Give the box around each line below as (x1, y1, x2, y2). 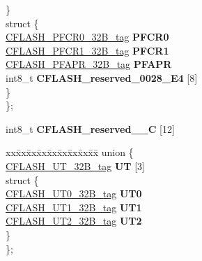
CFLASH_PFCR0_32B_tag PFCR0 (6, 29, 169, 44)
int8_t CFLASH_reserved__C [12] (6, 121, 175, 136)
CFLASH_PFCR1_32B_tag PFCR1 (6, 43, 169, 57)
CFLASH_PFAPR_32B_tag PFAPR (6, 57, 172, 71)
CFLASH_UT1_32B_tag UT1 (6, 199, 142, 214)
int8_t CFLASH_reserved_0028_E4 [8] (6, 70, 198, 85)
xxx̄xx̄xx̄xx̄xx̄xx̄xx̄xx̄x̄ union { (6, 145, 134, 160)
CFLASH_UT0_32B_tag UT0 (6, 186, 142, 201)
